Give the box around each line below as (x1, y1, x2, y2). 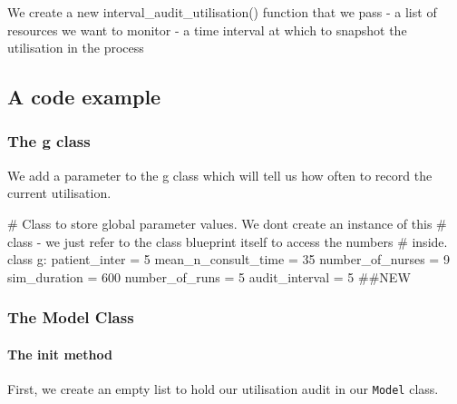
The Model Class (7, 306, 134, 329)
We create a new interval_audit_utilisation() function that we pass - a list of (7, 3, 437, 21)
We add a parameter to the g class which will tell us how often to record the (7, 165, 433, 184)
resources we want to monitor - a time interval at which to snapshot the (7, 20, 407, 39)
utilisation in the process (7, 38, 144, 57)
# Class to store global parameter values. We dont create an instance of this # (7, 213, 447, 232)
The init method (7, 344, 112, 363)
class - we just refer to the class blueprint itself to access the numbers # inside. (7, 232, 448, 251)
